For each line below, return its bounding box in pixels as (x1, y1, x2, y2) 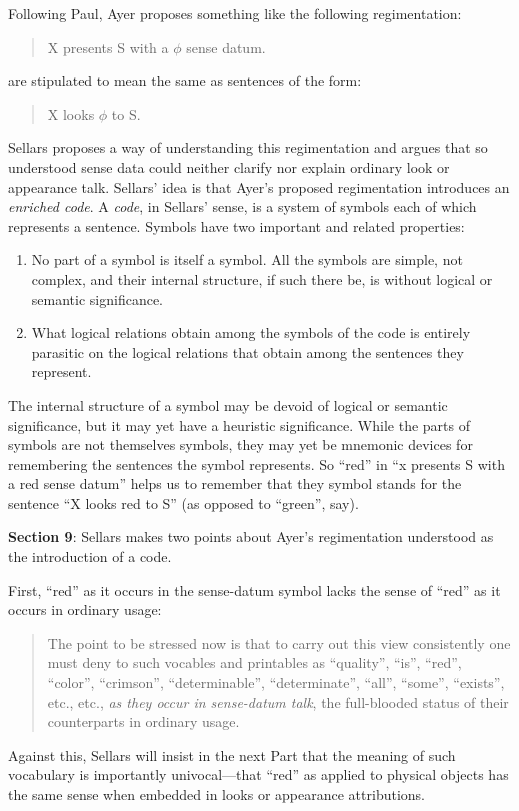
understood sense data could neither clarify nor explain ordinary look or (8, 156, 450, 177)
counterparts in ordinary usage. (47, 711, 240, 732)
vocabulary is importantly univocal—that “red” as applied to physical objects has (8, 764, 509, 785)
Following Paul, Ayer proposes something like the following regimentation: (8, 3, 462, 23)
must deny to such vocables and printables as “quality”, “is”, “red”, (47, 652, 462, 673)
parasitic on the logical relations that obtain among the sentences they (31, 341, 464, 362)
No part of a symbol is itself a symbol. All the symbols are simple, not (31, 249, 463, 270)
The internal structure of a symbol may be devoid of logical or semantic (8, 394, 448, 415)
